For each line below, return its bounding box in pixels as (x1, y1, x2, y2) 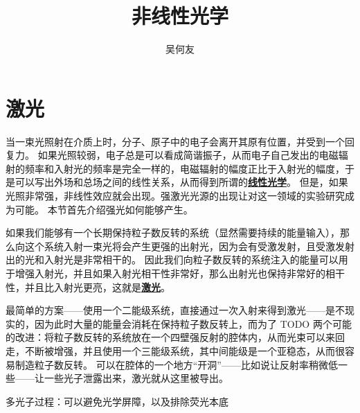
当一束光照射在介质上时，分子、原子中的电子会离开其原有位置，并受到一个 (6, 134, 345, 148)
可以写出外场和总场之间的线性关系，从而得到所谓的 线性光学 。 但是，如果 (15, 175, 348, 189)
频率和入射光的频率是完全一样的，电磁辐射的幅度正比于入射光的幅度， (24, 161, 345, 175)
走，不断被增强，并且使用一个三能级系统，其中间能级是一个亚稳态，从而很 (6, 343, 345, 358)
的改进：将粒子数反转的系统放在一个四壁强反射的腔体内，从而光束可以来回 (6, 330, 345, 344)
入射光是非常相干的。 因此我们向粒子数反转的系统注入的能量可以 (44, 252, 339, 267)
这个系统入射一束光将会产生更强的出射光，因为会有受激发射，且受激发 (24, 238, 345, 253)
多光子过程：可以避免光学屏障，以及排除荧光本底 (6, 394, 228, 408)
